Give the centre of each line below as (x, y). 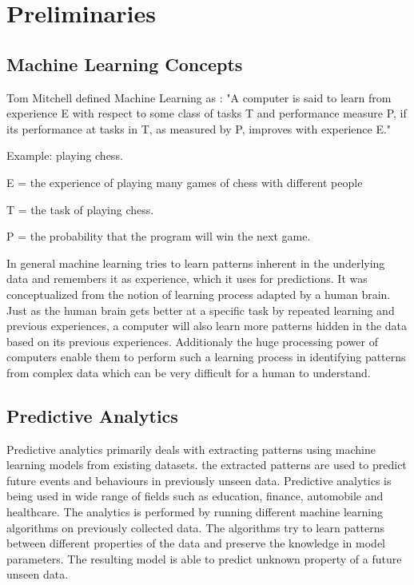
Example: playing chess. (65, 155)
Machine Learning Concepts (125, 64)
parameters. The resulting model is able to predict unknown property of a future (204, 558)
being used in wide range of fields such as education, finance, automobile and (195, 496)
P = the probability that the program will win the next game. (159, 236)
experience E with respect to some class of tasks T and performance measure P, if (207, 113)
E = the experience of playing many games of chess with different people (185, 182)
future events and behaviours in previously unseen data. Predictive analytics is (199, 480)
